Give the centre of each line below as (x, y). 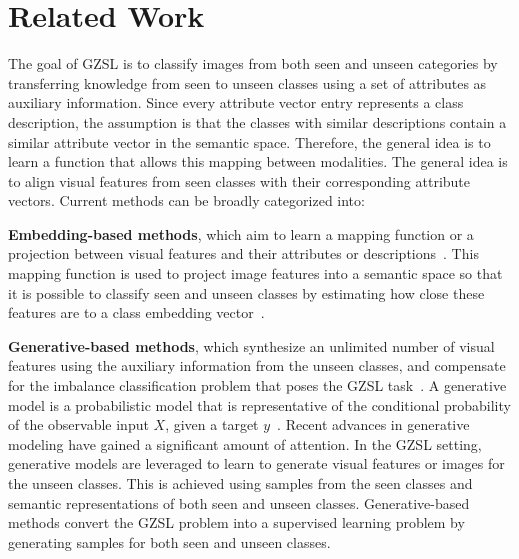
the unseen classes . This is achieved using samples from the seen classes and (240, 483)
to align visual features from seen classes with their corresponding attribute (239, 180)
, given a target (212, 424)
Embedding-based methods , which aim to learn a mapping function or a (241, 233)
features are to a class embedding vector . (136, 312)
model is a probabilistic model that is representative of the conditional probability (259, 404)
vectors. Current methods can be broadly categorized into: (186, 200)
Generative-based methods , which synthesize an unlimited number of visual (251, 345)
